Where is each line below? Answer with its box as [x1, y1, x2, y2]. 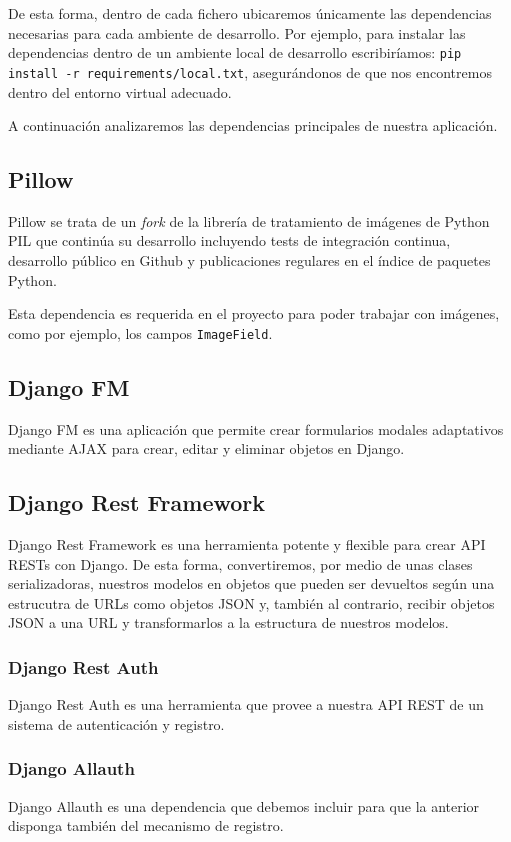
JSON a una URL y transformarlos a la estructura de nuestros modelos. [8, 612, 449, 633]
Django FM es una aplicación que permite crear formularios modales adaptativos [8, 418, 504, 439]
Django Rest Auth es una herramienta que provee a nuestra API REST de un [8, 694, 484, 715]
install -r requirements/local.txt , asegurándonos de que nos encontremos [8, 61, 492, 82]
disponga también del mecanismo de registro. [8, 815, 284, 836]
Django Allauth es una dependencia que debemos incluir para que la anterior [8, 795, 480, 816]
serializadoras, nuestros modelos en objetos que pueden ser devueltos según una [8, 573, 495, 594]
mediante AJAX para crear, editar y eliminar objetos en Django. [8, 438, 405, 459]
